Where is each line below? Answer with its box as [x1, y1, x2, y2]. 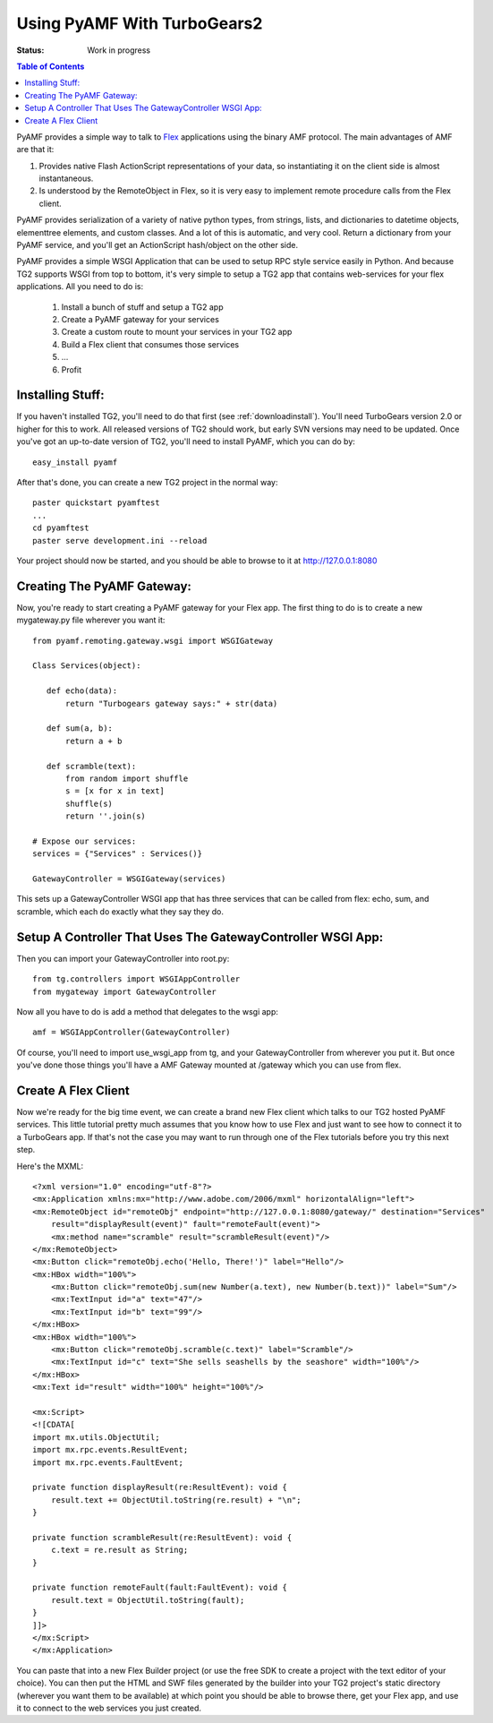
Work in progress [87, 45, 151, 56]
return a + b [65, 735, 123, 746]
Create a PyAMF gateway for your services [61, 313, 219, 324]
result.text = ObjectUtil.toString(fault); [50, 1595, 245, 1605]
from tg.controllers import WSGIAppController [32, 974, 241, 984]
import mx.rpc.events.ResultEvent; [32, 1444, 189, 1455]
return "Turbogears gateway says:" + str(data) [65, 699, 278, 708]
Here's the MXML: [16, 1161, 84, 1171]
